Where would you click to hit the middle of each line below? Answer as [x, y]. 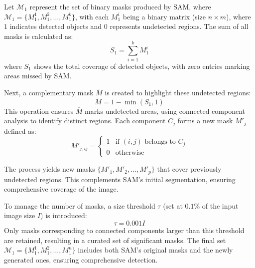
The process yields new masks [50, 169]
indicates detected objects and [56, 26]
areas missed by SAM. [38, 76]
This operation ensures [39, 111]
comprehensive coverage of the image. [61, 189]
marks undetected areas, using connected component [165, 111]
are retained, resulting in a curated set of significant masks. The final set [115, 240]
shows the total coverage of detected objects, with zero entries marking [142, 66]
